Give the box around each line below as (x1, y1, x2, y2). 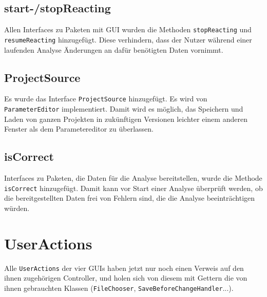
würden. (4, 202, 30, 213)
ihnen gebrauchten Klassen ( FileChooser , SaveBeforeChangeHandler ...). (4, 282, 234, 293)
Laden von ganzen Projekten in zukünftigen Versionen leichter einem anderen (4, 113, 247, 124)
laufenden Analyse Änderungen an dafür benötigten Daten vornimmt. (4, 44, 223, 55)
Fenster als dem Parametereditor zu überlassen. (4, 123, 154, 134)
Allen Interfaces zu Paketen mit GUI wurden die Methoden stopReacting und (4, 24, 252, 35)
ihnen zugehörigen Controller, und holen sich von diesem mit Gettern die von (4, 272, 247, 283)
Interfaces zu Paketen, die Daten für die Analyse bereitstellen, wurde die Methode (4, 173, 262, 183)
